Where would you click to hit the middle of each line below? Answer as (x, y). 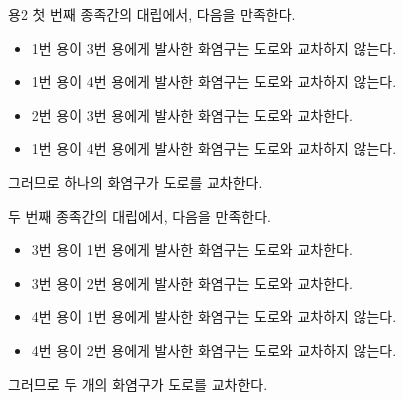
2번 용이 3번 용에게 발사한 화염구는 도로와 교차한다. (192, 114)
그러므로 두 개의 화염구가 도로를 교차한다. (138, 383)
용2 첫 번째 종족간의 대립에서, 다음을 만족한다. (152, 14)
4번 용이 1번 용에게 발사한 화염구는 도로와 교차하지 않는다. (214, 316)
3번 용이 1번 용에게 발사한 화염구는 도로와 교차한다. (192, 249)
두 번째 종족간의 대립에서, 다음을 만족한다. (139, 215)
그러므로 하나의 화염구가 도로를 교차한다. (135, 181)
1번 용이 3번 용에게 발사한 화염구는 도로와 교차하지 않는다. (214, 47)
